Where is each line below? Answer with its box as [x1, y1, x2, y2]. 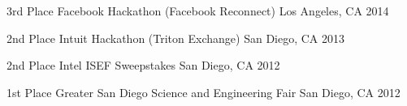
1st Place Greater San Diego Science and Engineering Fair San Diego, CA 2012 [6, 83, 401, 100]
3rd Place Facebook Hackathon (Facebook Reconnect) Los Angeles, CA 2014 [6, 2, 389, 19]
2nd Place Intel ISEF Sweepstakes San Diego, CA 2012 [6, 57, 280, 74]
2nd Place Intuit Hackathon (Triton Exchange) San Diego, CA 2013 [6, 29, 345, 46]
